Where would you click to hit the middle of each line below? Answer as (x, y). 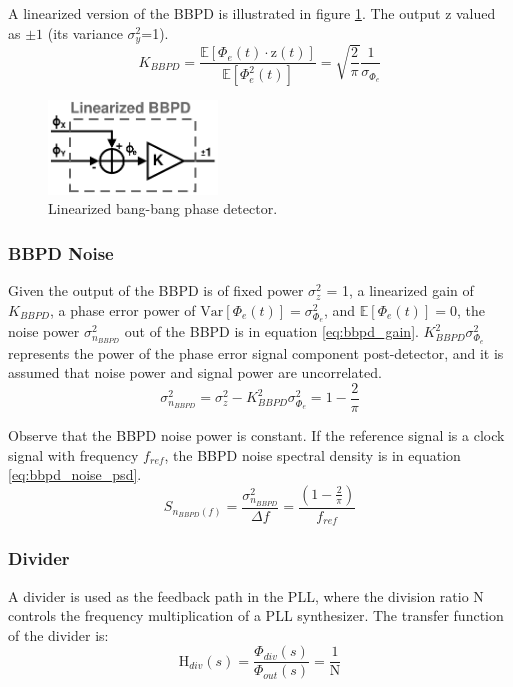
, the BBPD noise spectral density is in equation (312, 454)
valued (476, 13)
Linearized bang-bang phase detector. (163, 208)
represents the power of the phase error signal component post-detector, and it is (256, 352)
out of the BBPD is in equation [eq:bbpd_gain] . (271, 331)
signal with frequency (73, 454)
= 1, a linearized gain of (400, 290)
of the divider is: (58, 634)
